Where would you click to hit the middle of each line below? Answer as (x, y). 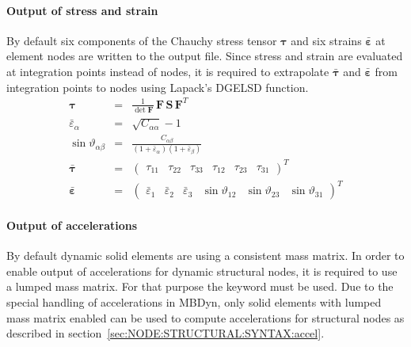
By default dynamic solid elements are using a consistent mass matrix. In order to (205, 255)
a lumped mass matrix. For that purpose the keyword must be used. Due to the (200, 286)
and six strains (326, 40)
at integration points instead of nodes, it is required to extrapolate (168, 71)
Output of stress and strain (82, 10)
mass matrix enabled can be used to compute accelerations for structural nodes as (205, 317)
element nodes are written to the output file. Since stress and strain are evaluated (205, 56)
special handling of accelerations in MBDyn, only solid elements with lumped (194, 302)
